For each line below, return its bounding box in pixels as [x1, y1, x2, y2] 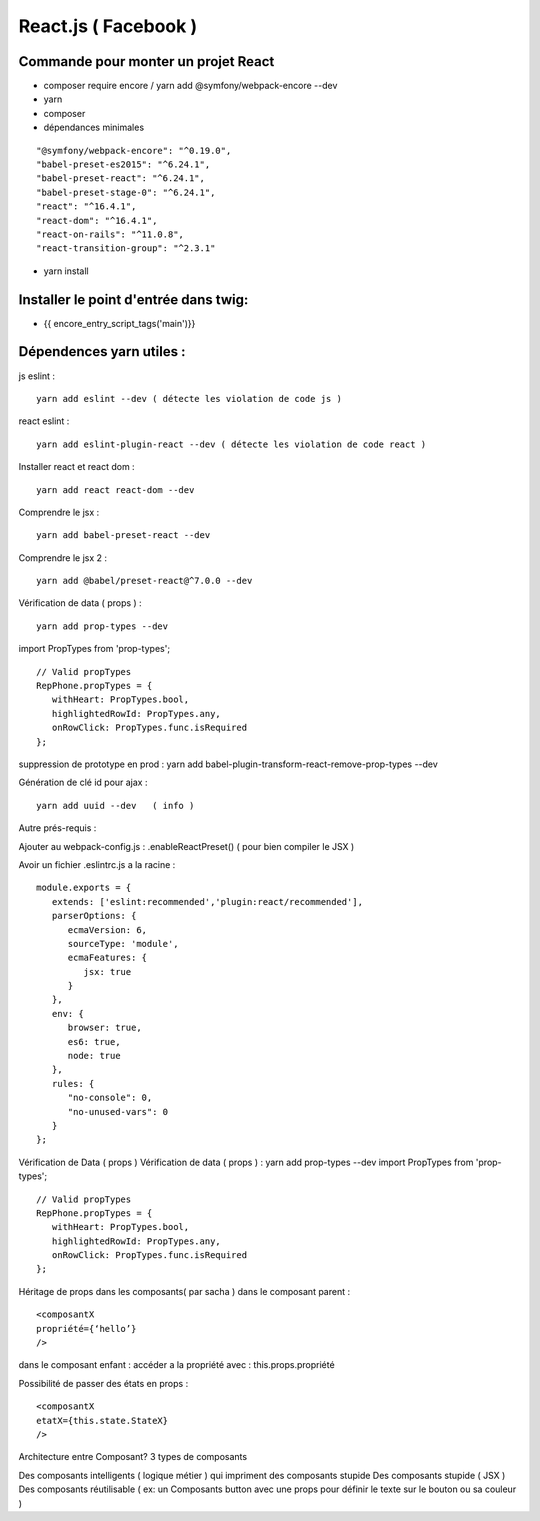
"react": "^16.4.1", [36, 201, 137, 212]
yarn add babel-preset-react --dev [36, 530, 211, 541]
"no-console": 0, [67, 1092, 153, 1104]
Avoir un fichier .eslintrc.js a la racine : [18, 858, 176, 870]
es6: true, [67, 1036, 121, 1047]
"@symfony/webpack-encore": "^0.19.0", [36, 145, 232, 156]
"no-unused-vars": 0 [67, 1106, 169, 1117]
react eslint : [18, 415, 70, 427]
